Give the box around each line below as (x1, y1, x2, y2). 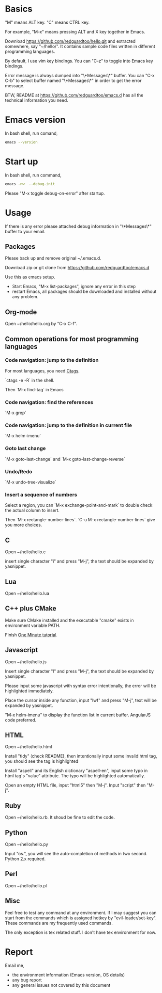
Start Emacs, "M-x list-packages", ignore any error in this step (12, 284, 136, 289)
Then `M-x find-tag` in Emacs (5, 386, 64, 392)
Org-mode (5, 308, 37, 316)
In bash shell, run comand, (5, 130, 58, 136)
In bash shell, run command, (5, 172, 62, 178)
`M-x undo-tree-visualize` (5, 479, 57, 485)
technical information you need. (5, 97, 69, 103)
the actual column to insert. (5, 508, 59, 513)
